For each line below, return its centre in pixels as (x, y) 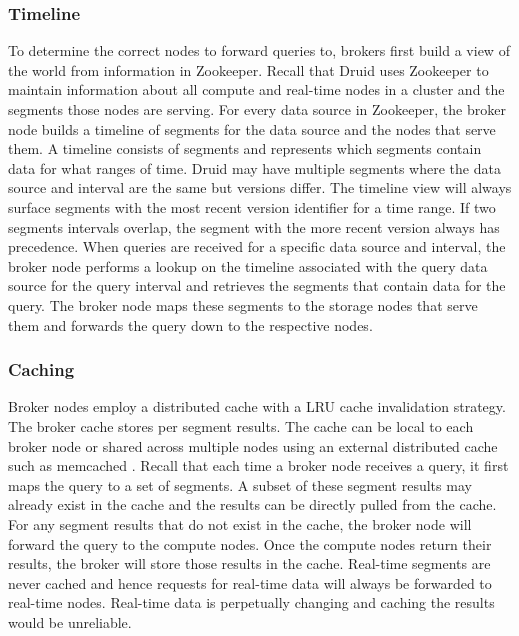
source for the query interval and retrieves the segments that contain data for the (257, 285)
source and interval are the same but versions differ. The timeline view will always (260, 187)
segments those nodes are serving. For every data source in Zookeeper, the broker (257, 109)
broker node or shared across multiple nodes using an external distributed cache (253, 445)
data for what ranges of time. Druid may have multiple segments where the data (254, 167)
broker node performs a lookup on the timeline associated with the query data (248, 265)
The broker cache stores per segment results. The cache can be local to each (241, 425)
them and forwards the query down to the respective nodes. (190, 324)
